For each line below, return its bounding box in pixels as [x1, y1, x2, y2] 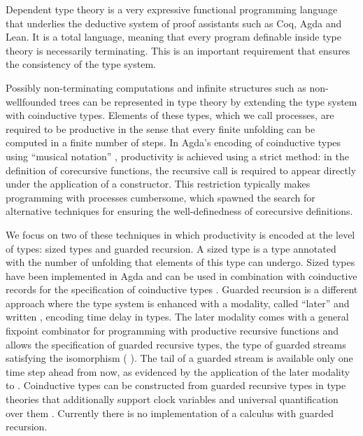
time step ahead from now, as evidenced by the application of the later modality [6, 364, 350, 379]
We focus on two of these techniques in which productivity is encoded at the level [6, 227, 355, 241]
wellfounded [6, 94, 57, 108]
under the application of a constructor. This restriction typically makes [6, 176, 311, 191]
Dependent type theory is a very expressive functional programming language [6, 2, 338, 16]
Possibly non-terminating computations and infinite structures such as [6, 80, 306, 94]
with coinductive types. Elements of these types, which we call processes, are [6, 108, 334, 122]
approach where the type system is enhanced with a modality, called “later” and [6, 295, 350, 310]
